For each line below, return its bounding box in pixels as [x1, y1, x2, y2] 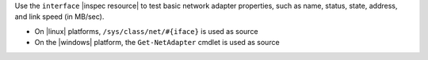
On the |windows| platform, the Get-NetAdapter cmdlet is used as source [34, 38, 281, 47]
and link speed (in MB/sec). [14, 12, 105, 21]
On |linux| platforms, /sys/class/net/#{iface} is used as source [34, 26, 258, 36]
